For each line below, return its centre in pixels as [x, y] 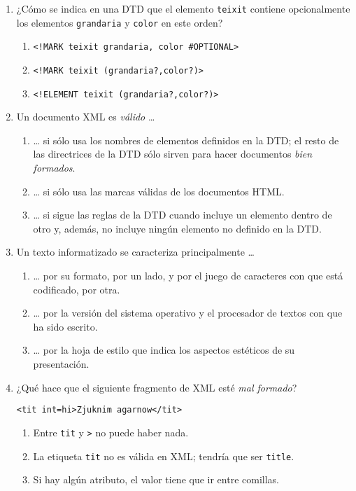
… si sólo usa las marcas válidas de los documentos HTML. [159, 191]
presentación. [61, 364]
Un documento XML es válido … [86, 117]
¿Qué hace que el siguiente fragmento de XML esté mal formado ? [157, 387]
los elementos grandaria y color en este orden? [120, 22]
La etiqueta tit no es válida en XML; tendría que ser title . [164, 456]
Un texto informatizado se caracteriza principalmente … [135, 252]
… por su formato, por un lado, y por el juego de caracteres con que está [188, 276]
